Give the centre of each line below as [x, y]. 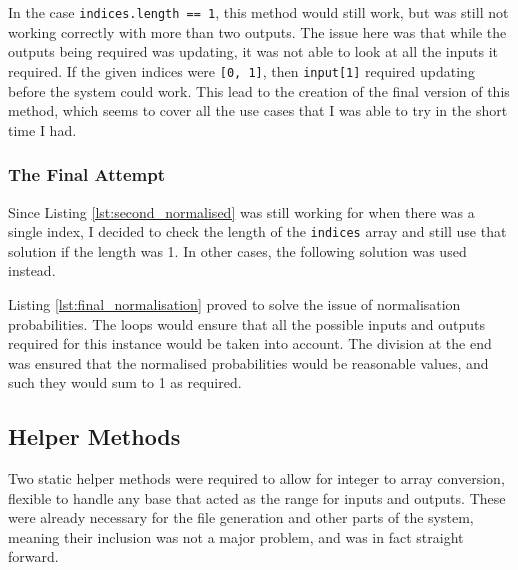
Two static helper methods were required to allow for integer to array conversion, [256, 478]
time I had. [42, 129]
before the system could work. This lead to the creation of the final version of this [259, 90]
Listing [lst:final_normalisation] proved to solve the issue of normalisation [234, 303]
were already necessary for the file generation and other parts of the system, [241, 517]
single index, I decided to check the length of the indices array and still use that [257, 231]
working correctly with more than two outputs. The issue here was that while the [257, 31]
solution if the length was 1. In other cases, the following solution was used [237, 250]
